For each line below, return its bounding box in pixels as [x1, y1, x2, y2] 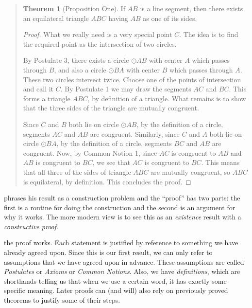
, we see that [92, 157, 130, 167]
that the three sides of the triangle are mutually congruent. [23, 103, 199, 113]
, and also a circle [54, 64, 106, 74]
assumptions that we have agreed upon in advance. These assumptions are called [4, 256, 244, 267]
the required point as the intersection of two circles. [23, 38, 177, 49]
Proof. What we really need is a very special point [23, 29, 172, 39]
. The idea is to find [179, 29, 238, 39]
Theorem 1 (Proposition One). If [23, 3, 125, 13]
